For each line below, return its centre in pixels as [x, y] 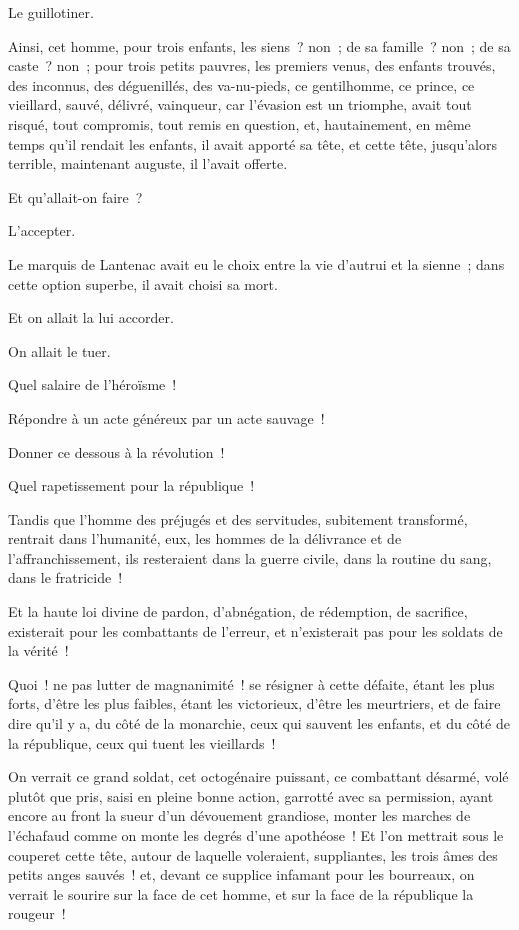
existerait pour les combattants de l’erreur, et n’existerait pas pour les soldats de [255, 630]
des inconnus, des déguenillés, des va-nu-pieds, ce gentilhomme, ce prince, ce [241, 84]
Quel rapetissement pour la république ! [131, 485]
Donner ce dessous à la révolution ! [116, 451]
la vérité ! [38, 650]
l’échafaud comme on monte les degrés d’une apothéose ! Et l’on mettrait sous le [256, 835]
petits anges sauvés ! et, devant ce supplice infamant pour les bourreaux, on [241, 874]
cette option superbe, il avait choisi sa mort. [143, 283]
